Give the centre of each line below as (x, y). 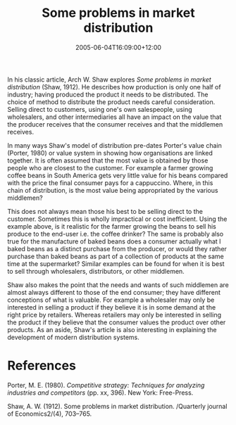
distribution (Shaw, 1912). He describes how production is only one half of (114, 87)
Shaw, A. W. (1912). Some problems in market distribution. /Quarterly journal (117, 406)
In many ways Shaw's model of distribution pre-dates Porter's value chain (114, 145)
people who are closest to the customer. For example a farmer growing (110, 167)
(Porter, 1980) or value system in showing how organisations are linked (110, 153)
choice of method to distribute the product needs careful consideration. (111, 102)
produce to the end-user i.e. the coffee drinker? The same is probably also (116, 234)
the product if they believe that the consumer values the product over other (117, 322)
